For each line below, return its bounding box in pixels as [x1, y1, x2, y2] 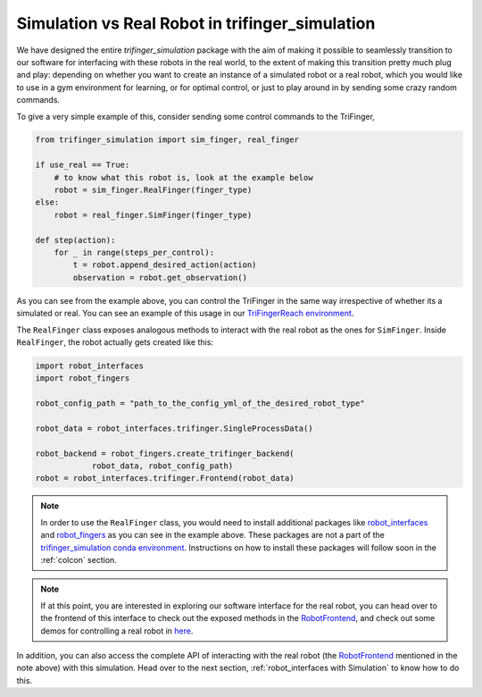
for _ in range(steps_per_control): [54, 248, 214, 257]
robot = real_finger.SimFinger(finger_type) [54, 210, 253, 220]
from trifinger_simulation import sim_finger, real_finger [35, 135, 299, 145]
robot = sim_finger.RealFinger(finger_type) [54, 185, 253, 196]
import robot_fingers [35, 374, 130, 383]
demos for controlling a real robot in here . [40, 626, 194, 636]
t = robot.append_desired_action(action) [72, 260, 257, 270]
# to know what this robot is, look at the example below [54, 172, 313, 182]
